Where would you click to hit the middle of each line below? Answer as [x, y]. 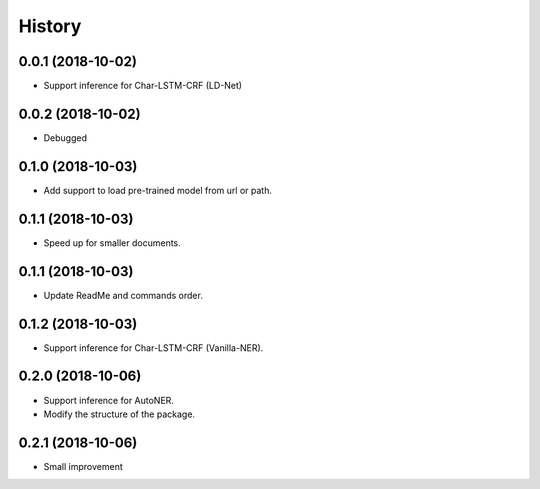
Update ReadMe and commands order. [123, 295]
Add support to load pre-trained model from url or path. [157, 190]
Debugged [65, 137]
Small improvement [83, 466]
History [50, 26]
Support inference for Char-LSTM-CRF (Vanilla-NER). [153, 347]
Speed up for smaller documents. [112, 242]
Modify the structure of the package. [119, 414]
